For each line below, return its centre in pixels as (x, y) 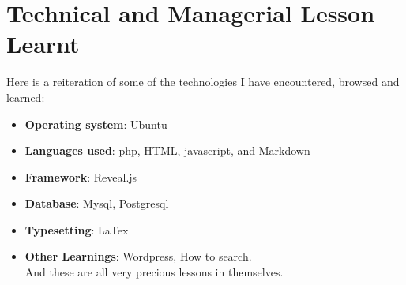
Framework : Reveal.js (81, 176)
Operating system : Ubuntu (96, 124)
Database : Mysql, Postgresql (97, 203)
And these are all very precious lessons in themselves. (154, 272)
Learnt (43, 44)
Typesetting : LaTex (77, 229)
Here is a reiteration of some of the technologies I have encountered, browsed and (203, 82)
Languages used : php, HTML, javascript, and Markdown (167, 150)
